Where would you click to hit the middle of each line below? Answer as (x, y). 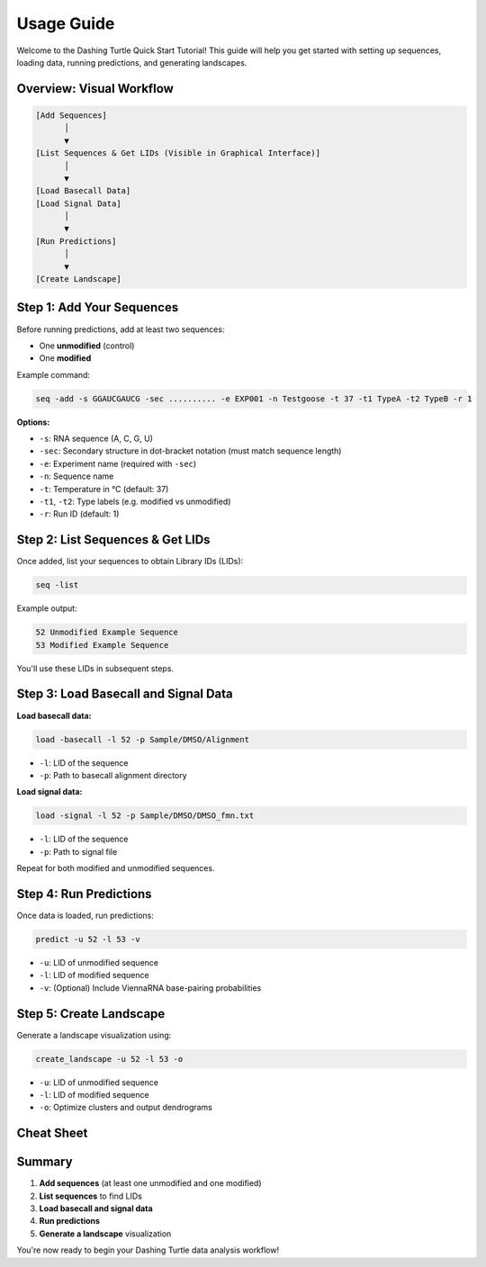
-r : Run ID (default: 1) (79, 514)
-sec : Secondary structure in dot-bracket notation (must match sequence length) (190, 451)
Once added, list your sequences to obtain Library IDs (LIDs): (130, 562)
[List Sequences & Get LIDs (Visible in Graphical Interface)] (178, 153)
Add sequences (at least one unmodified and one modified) (150, 1183)
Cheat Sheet (52, 1133)
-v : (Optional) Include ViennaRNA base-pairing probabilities (150, 988)
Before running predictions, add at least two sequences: (121, 329)
